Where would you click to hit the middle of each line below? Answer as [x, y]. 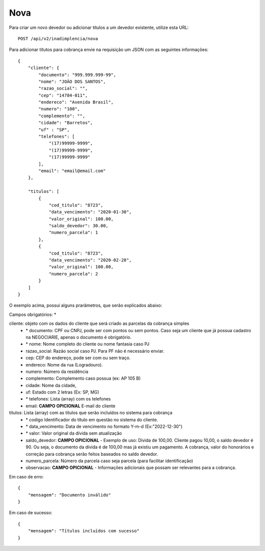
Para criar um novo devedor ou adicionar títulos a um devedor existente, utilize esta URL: [99, 27]
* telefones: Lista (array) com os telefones [68, 399]
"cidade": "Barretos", [66, 123]
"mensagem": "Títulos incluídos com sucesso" [84, 531]
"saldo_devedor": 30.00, [79, 226]
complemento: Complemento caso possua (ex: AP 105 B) [83, 378]
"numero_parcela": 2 [73, 274]
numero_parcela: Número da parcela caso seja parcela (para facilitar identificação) [109, 461]
